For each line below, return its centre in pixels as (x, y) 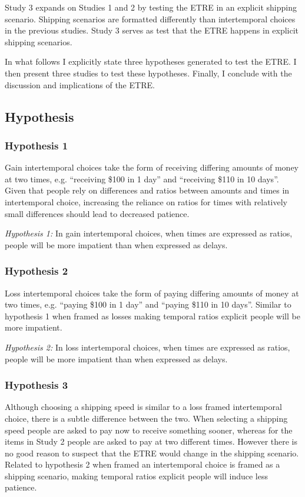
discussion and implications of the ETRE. (80, 84)
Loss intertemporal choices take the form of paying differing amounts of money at (152, 293)
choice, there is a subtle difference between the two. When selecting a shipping (146, 418)
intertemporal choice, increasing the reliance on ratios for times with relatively (146, 201)
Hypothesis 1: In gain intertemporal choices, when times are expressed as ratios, (149, 233)
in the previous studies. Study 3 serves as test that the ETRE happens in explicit (152, 30)
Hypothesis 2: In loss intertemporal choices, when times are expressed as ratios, (147, 347)
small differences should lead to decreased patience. (97, 213)
